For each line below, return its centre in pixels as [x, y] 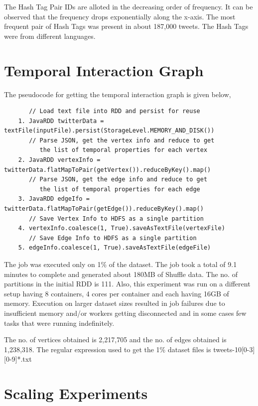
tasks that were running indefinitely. [59, 323]
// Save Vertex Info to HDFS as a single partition [116, 218]
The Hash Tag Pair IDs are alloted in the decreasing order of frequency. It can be [129, 6]
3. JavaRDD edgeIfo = [54, 199]
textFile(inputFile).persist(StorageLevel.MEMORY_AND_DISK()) [109, 131]
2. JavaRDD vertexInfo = [59, 160]
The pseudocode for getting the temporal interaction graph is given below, [118, 94]
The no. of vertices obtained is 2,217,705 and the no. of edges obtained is [115, 339]
